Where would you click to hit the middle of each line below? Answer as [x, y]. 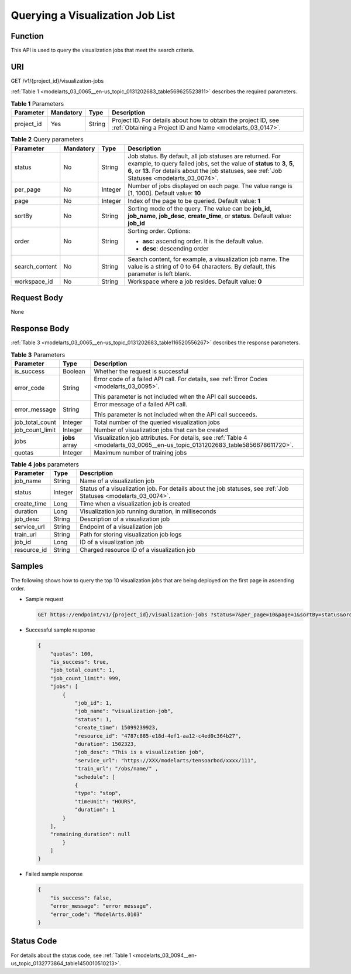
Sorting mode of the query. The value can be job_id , [200, 208]
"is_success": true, [80, 662]
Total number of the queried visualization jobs [157, 422]
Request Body [37, 298]
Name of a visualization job [117, 481]
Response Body [40, 328]
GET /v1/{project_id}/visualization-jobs [57, 81]
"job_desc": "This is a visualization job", [140, 752]
